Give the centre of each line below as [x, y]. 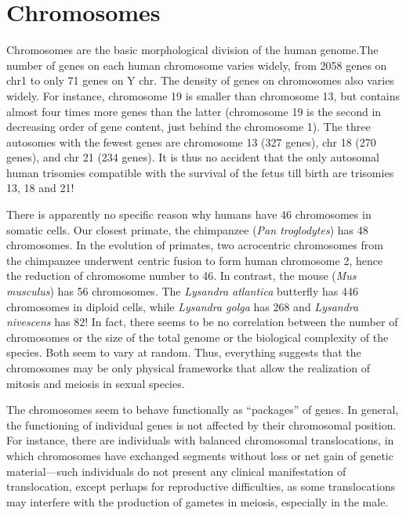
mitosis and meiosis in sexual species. [96, 383]
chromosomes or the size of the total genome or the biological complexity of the [198, 337]
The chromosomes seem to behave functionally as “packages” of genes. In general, [203, 410]
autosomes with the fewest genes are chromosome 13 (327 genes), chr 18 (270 [191, 141]
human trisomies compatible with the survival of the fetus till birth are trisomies [200, 172]
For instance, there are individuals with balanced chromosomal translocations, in [200, 440]
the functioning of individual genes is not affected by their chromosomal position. [201, 424]
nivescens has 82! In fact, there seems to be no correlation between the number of [202, 322]
